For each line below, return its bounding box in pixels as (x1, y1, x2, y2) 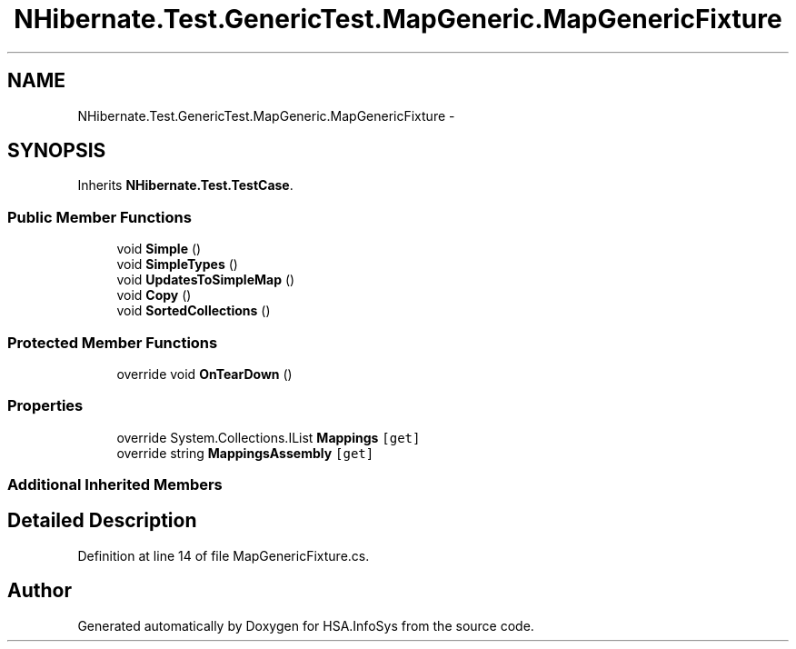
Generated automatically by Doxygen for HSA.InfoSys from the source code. (77, 617, 534, 634)
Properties (7, 396, 84, 415)
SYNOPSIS (7, 139, 106, 163)
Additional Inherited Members (7, 475, 223, 494)
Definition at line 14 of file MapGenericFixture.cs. (77, 547, 370, 564)
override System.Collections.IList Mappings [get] (116, 429, 421, 445)
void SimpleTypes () (116, 256, 238, 273)
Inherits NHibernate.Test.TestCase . (77, 177, 294, 194)
